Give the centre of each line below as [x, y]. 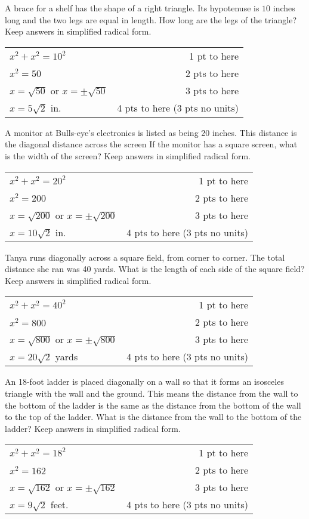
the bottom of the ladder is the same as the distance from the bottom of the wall [153, 405]
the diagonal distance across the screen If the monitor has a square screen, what [151, 144]
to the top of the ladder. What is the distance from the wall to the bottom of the [153, 417]
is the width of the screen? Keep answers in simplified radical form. [128, 155]
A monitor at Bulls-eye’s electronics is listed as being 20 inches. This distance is [151, 132]
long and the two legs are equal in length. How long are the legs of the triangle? [151, 19]
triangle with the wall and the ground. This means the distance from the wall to [152, 393]
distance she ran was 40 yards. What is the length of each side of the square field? [155, 269]
